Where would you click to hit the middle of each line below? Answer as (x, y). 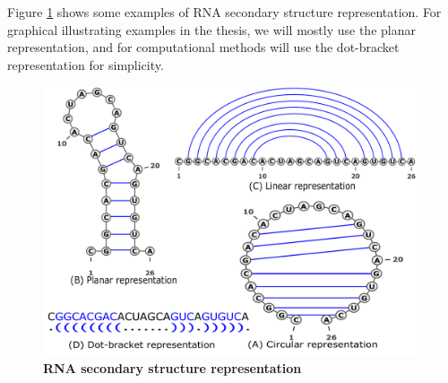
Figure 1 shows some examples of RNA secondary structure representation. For (224, 12)
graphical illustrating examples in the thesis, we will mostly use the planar (211, 29)
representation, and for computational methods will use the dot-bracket (203, 47)
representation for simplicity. (86, 64)
